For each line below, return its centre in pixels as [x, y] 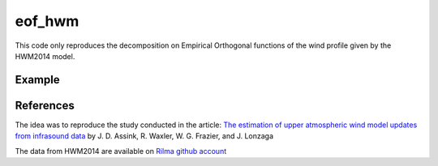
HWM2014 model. [45, 56]
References [45, 105]
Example [37, 80]
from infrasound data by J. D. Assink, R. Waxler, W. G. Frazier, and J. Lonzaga [144, 136]
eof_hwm [47, 21]
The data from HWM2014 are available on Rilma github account [121, 151]
